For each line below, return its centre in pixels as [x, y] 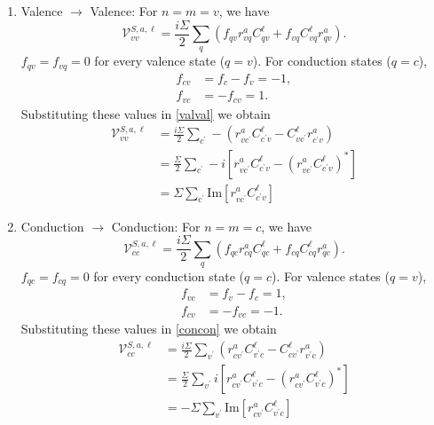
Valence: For [124, 11]
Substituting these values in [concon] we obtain [149, 329]
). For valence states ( [331, 276]
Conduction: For [156, 226]
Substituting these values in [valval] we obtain [146, 113]
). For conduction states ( [322, 61]
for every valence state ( [160, 61]
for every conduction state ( [169, 276]
